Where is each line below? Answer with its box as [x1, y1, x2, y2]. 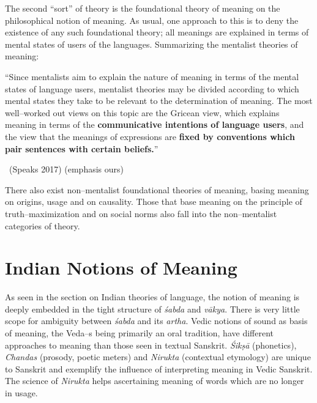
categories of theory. [5, 219, 80, 232]
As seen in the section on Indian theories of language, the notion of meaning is [5, 290, 300, 303]
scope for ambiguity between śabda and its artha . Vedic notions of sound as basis [5, 314, 308, 327]
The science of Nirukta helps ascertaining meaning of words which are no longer [5, 374, 304, 387]
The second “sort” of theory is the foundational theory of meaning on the [5, 2, 280, 14]
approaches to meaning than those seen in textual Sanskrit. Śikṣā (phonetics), [5, 338, 297, 351]
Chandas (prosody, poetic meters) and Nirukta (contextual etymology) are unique [5, 350, 311, 363]
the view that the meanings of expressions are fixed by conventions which [5, 130, 295, 142]
